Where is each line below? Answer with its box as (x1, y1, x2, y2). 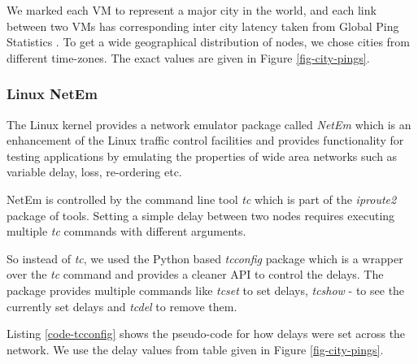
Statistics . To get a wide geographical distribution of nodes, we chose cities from (7, 33, 411, 50)
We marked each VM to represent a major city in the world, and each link (7, 2, 377, 18)
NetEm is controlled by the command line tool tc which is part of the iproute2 (7, 190, 397, 207)
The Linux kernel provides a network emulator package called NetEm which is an (7, 115, 411, 132)
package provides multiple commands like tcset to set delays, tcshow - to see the (7, 281, 405, 298)
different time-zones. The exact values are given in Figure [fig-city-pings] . (7, 49, 370, 66)
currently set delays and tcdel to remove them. (7, 297, 237, 314)
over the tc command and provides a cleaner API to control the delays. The (7, 266, 384, 283)
